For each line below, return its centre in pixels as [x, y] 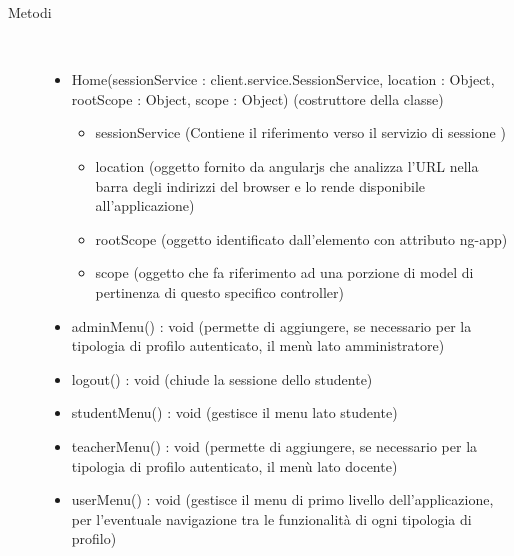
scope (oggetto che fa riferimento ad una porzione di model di [284, 272]
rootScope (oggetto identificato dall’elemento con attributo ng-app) [301, 238]
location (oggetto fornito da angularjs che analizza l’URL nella [287, 165]
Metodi [30, 12]
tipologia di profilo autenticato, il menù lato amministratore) [258, 345]
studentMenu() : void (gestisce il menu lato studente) [234, 412]
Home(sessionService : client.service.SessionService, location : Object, [283, 79]
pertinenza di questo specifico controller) [219, 291]
